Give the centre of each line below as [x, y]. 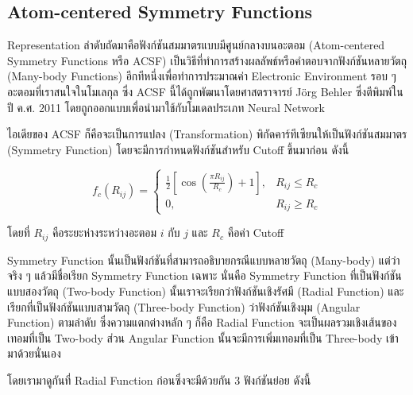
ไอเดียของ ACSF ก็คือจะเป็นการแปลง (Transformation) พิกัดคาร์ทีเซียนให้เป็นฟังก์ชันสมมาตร [207, 134]
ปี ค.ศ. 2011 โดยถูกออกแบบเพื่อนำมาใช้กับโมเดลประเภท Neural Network [166, 107]
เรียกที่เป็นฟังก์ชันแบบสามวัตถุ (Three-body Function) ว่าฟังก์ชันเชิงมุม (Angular [184, 306]
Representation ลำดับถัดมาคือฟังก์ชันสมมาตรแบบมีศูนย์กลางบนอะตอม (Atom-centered [196, 45]
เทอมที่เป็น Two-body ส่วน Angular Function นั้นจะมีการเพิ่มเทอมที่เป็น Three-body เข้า [203, 337]
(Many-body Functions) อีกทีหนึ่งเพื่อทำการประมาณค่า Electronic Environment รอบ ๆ [202, 76]
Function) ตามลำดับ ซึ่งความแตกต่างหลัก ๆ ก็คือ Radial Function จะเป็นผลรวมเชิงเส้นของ [202, 322]
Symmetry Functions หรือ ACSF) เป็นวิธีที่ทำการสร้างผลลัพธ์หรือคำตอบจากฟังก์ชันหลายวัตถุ [207, 60]
